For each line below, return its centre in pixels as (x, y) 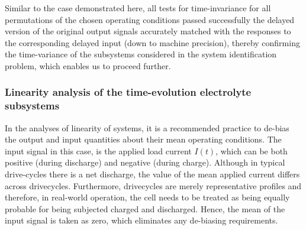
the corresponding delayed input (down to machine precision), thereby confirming (152, 42)
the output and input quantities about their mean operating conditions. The (143, 139)
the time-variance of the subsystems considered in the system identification (141, 54)
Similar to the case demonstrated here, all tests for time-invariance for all (138, 8)
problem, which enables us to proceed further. (88, 65)
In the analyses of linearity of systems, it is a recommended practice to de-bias (147, 127)
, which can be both (252, 150)
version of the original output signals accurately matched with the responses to (148, 31)
